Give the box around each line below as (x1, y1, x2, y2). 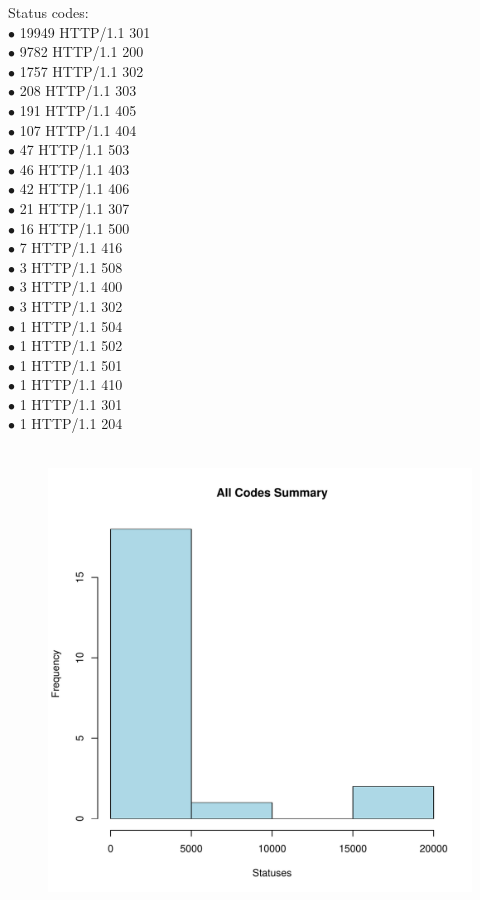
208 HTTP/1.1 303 (19, 80, 137, 101)
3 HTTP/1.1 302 (19, 295, 123, 316)
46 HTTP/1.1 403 (19, 158, 130, 179)
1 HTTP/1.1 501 (19, 354, 123, 375)
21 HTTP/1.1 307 (19, 197, 130, 218)
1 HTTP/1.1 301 (19, 393, 123, 414)
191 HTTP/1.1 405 (19, 99, 137, 120)
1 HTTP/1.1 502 (19, 335, 123, 356)
